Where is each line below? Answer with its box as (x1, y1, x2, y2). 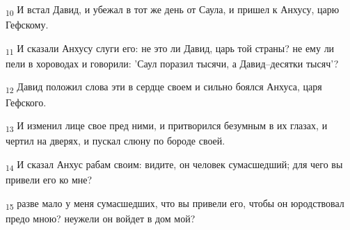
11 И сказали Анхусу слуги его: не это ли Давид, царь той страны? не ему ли (6, 40, 335, 57)
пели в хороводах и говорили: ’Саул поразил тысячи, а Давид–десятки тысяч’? (6, 56, 339, 70)
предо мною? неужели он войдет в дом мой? (6, 211, 196, 225)
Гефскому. (6, 17, 49, 32)
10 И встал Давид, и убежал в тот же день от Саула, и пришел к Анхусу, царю (6, 2, 340, 18)
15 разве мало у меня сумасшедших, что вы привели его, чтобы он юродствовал (6, 195, 344, 212)
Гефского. (6, 95, 47, 109)
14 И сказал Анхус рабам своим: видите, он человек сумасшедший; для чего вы (6, 156, 343, 173)
